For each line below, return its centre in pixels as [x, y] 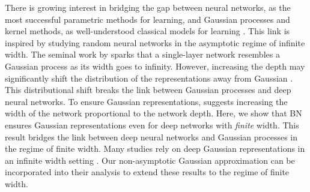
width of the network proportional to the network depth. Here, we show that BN [153, 113]
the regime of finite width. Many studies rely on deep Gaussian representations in [155, 148]
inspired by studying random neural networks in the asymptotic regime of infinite [155, 42]
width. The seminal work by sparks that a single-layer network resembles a [142, 54]
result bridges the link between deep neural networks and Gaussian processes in [151, 136]
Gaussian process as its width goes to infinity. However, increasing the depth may [155, 66]
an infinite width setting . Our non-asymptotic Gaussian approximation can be [150, 160]
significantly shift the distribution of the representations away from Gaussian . [149, 78]
